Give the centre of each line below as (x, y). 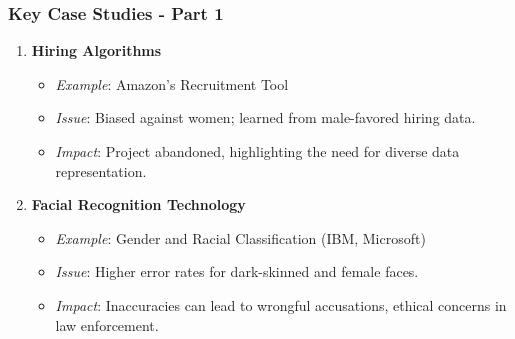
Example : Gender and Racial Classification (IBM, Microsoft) (240, 237)
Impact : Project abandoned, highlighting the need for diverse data (257, 151)
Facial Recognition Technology (138, 204)
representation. (101, 170)
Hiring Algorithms (96, 50)
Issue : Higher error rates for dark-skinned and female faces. (237, 271)
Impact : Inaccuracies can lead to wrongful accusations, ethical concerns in (281, 304)
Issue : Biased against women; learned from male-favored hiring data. (265, 117)
